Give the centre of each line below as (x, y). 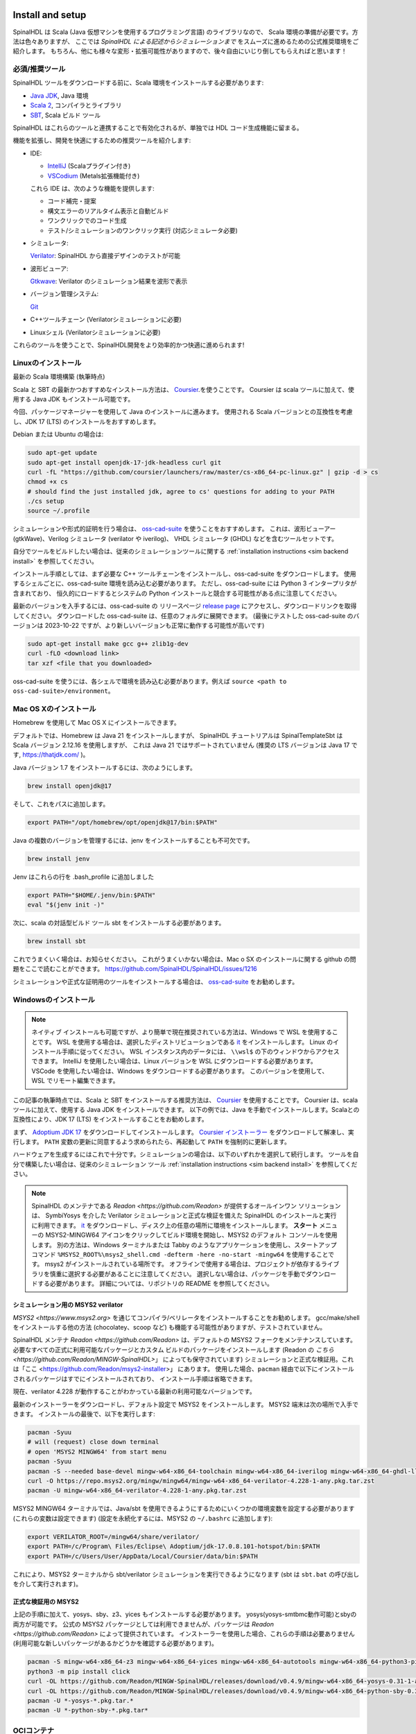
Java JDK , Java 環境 (59, 95)
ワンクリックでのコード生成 (87, 221)
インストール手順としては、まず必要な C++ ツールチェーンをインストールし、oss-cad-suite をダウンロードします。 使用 (184, 574)
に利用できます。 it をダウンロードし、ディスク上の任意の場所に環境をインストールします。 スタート (175, 1225)
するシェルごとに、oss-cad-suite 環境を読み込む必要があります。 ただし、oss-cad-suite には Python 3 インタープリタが (185, 583)
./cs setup (46, 501)
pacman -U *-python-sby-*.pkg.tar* (88, 1710)
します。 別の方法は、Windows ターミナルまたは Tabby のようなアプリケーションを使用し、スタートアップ (184, 1244)
